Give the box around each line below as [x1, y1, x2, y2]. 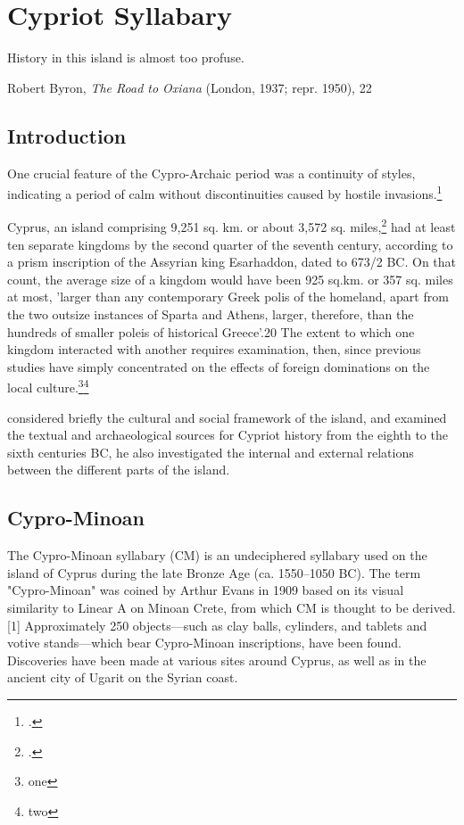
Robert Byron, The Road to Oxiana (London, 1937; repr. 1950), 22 [7, 78, 372, 96]
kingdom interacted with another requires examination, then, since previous [7, 340, 421, 359]
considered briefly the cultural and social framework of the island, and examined [7, 408, 447, 426]
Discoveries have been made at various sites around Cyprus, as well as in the [7, 650, 427, 669]
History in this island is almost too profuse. [7, 48, 244, 67]
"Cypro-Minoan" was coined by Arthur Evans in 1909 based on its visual [7, 581, 404, 599]
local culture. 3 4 [7, 375, 89, 397]
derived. [412, 598, 456, 616]
